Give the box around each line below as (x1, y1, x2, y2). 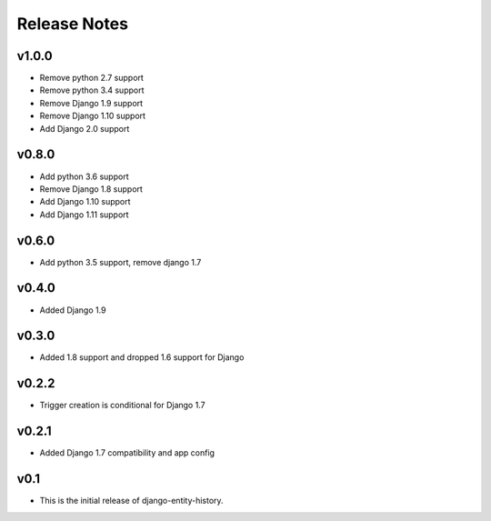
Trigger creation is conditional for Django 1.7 (39, 400, 205, 411)
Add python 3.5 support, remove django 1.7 (39, 256, 202, 267)
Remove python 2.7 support (39, 73, 145, 84)
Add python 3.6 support (39, 171, 129, 182)
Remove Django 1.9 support (39, 97, 144, 108)
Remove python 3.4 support (39, 85, 145, 95)
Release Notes (16, 14, 129, 34)
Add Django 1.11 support (39, 209, 129, 220)
